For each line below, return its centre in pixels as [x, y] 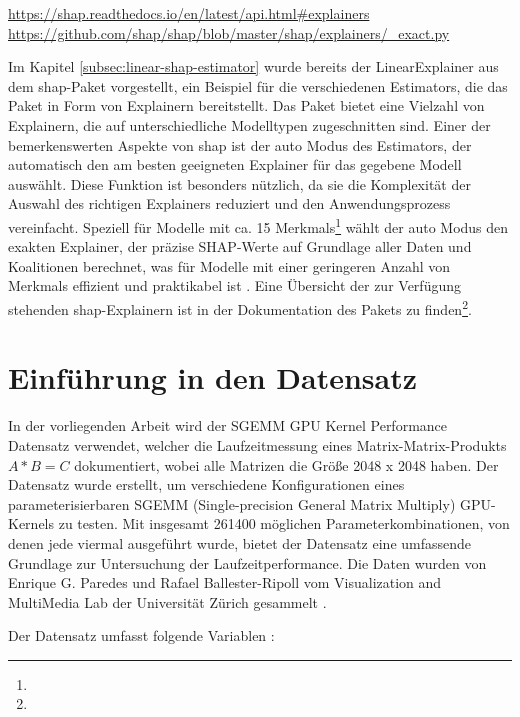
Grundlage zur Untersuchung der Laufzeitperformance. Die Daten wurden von [247, 562]
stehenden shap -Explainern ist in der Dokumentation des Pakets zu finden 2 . [240, 307]
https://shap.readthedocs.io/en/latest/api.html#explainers [189, 13]
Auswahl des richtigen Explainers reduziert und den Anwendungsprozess [229, 203]
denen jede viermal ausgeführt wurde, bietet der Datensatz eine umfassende [240, 542]
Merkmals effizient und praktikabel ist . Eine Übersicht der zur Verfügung [234, 285]
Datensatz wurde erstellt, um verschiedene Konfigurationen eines [206, 484]
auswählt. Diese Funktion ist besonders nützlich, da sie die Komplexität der [239, 183]
